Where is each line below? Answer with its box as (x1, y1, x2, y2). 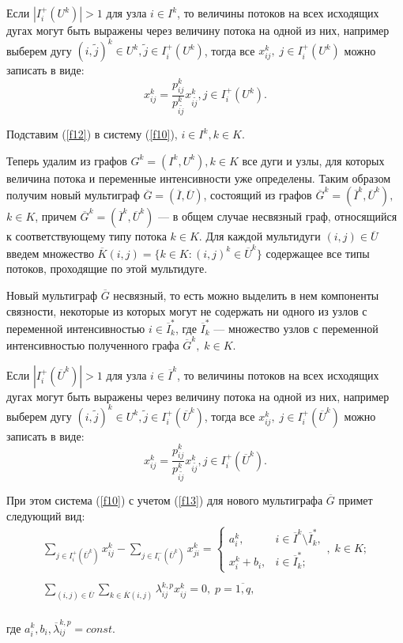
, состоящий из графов (203, 187, 312, 203)
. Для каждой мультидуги (198, 228, 321, 244)
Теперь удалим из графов (6, 152, 127, 168)
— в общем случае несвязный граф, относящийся (158, 208, 397, 225)
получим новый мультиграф (6, 187, 140, 203)
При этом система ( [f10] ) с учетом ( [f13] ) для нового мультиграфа (6, 491, 323, 508)
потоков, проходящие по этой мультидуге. (6, 260, 208, 277)
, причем (35, 208, 77, 225)
